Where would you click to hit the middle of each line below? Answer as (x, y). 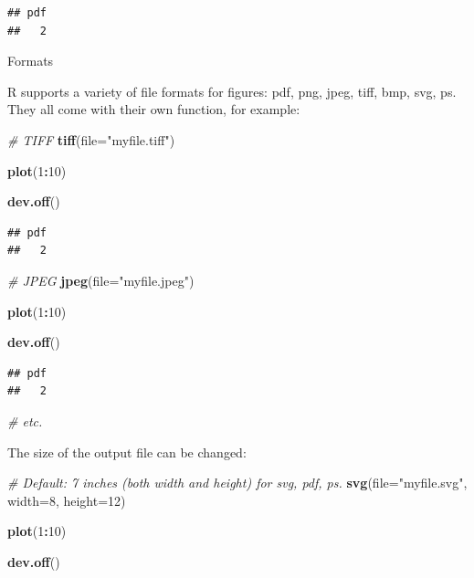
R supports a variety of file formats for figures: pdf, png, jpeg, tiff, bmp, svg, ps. (232, 91)
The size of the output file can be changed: (127, 452)
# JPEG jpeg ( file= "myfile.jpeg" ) (101, 280)
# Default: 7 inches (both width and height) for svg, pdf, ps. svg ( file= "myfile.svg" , (237, 483)
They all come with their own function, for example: (154, 109)
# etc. (25, 420)
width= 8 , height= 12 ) (67, 500)
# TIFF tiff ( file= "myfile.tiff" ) (91, 139)
